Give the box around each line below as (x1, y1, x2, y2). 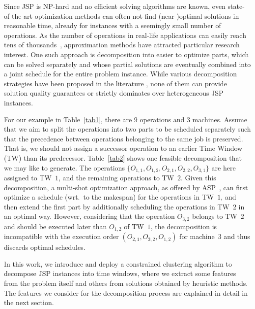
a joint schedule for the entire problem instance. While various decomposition (4, 69, 237, 79)
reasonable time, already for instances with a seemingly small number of (4, 20, 221, 31)
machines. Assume (192, 114, 247, 124)
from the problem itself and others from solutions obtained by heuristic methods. (4, 278, 248, 288)
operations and (140, 114, 185, 124)
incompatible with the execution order (4, 231, 119, 241)
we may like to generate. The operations (4, 162, 125, 172)
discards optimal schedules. (4, 242, 85, 252)
